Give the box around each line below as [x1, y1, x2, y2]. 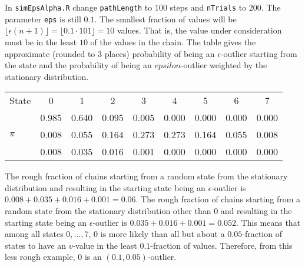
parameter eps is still [5, 12, 81, 25]
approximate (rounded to [5, 47, 95, 59]
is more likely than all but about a [100, 228, 225, 240]
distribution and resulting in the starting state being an [5, 181, 205, 193]
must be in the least [5, 35, 77, 48]
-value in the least [72, 239, 137, 251]
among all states [5, 228, 64, 240]
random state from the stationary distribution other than [5, 205, 211, 217]
